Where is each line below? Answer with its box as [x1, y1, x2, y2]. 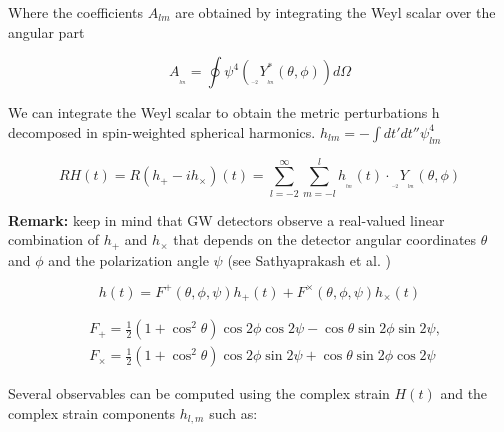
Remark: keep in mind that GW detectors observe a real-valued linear [8, 209, 445, 230]
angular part [8, 21, 85, 42]
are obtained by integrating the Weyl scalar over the [175, 2, 496, 22]
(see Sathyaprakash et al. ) [227, 249, 391, 270]
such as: [209, 402, 258, 423]
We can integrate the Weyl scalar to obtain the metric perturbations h [8, 102, 440, 123]
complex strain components [8, 402, 176, 423]
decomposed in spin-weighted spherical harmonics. [8, 121, 316, 142]
